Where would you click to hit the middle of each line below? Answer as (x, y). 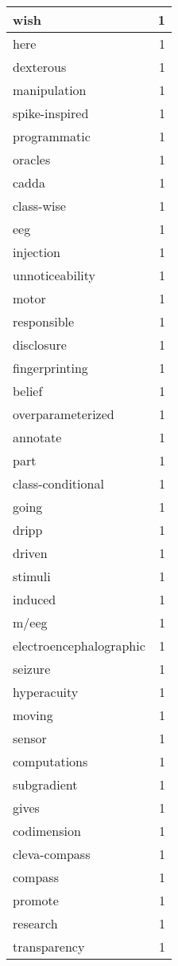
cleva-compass (52, 854)
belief (28, 391)
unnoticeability (54, 275)
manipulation (50, 90)
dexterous (40, 67)
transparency (49, 946)
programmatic (52, 136)
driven (30, 553)
